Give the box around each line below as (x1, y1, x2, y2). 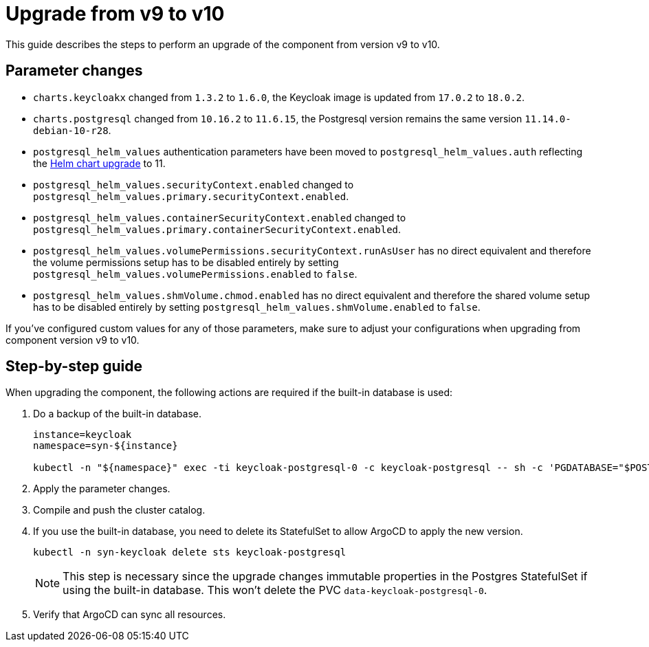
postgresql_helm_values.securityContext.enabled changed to (33, 178, 354, 190)
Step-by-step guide (5, 358, 143, 375)
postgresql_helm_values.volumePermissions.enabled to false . (33, 267, 357, 280)
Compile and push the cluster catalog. (33, 504, 206, 516)
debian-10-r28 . (33, 124, 111, 136)
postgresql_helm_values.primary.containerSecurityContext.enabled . (33, 223, 401, 235)
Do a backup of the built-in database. (33, 408, 202, 420)
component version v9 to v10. (5, 333, 140, 346)
